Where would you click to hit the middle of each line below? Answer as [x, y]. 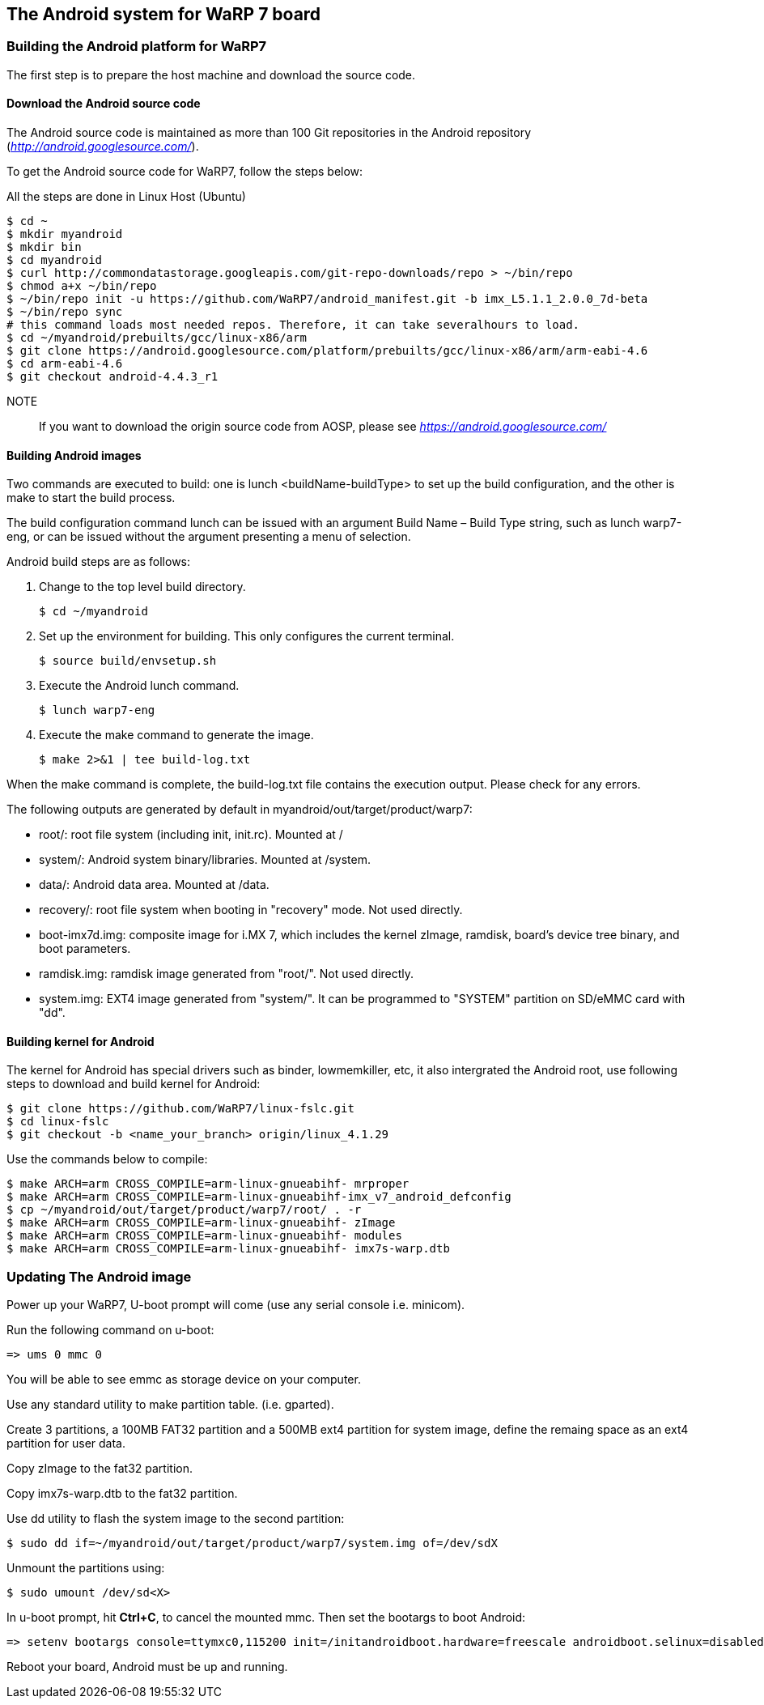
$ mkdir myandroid [65, 234]
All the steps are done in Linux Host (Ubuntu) [126, 197]
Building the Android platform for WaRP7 [137, 47]
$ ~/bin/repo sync [65, 312]
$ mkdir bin [44, 247]
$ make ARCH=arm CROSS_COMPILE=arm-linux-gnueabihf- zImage [201, 1223]
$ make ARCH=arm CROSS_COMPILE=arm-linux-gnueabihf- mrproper [208, 1184]
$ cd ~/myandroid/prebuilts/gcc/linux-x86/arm [157, 338]
